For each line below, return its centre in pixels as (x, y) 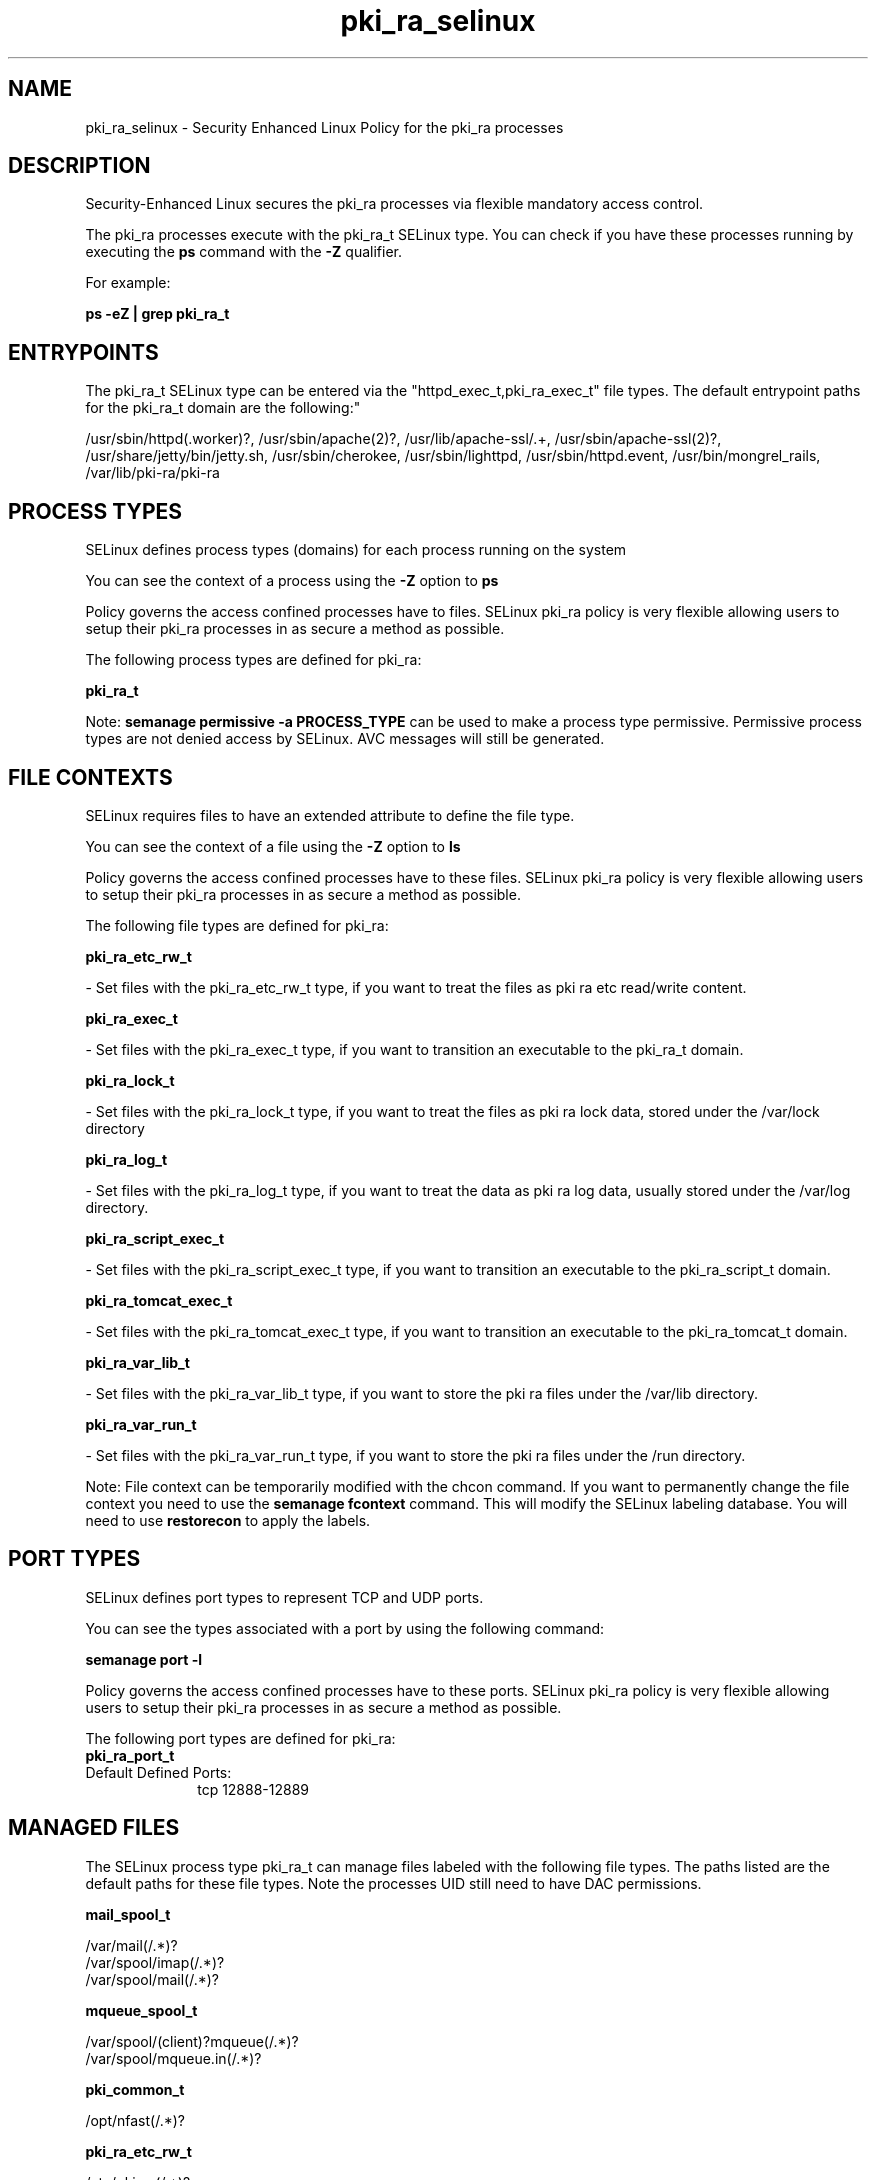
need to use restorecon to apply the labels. (228, 1520)
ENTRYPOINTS (83, 352)
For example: (128, 283)
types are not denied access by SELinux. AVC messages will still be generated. (345, 739)
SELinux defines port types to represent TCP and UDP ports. (284, 1597)
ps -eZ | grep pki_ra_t (157, 314)
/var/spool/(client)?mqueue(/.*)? (192, 2041)
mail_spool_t (128, 1914)
